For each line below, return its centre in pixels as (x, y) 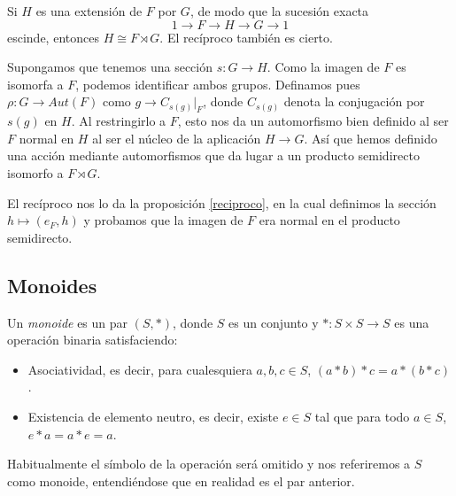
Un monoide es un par (68, 322)
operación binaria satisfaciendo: (93, 340)
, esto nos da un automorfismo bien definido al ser (313, 121)
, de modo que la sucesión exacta (279, 11)
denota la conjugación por (354, 101)
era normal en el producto (329, 220)
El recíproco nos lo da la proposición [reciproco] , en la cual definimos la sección (222, 202)
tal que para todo (362, 416)
